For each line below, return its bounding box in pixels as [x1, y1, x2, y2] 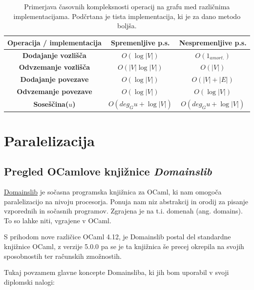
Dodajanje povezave [20, 74, 89, 84]
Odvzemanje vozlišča [19, 62, 90, 72]
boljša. [117, 20, 137, 31]
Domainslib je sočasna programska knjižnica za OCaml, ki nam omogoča [4, 187, 222, 197]
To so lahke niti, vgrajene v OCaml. [4, 215, 111, 225]
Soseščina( [33, 99, 69, 109]
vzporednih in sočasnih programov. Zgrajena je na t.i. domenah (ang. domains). [4, 206, 243, 216]
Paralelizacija [4, 130, 95, 150]
